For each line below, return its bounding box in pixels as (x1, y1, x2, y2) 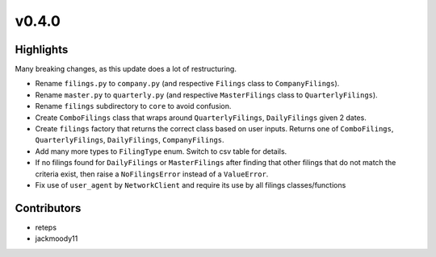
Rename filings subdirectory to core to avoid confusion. (35, 102, 232, 111)
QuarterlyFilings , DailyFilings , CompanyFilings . (35, 135, 225, 145)
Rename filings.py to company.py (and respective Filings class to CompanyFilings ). (35, 79, 340, 89)
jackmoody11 (35, 234, 78, 243)
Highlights (15, 43, 69, 56)
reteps (35, 222, 57, 232)
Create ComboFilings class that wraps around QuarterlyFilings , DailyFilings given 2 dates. (35, 113, 367, 122)
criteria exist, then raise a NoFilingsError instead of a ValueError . (35, 169, 269, 179)
